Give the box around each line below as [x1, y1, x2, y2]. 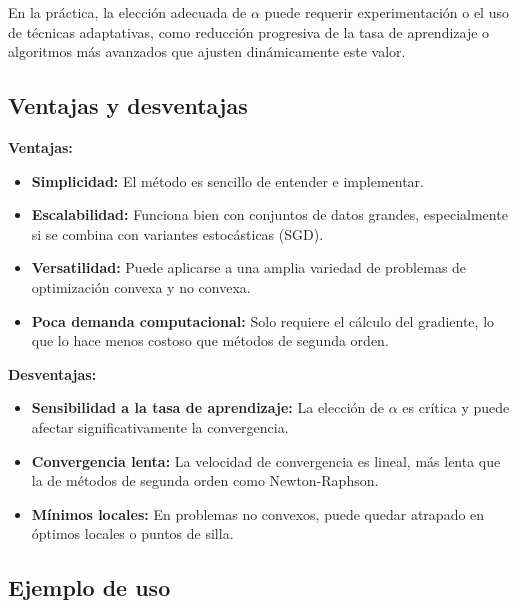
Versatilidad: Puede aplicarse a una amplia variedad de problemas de [31, 257, 467, 278]
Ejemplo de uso [8, 572, 171, 603]
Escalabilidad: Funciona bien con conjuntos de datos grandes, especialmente [31, 204, 508, 225]
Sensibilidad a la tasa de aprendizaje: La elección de [31, 397, 384, 418]
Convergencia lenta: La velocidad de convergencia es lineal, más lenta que [31, 450, 501, 471]
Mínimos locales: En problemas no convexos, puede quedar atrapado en [31, 503, 485, 524]
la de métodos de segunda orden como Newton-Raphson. [31, 470, 379, 491]
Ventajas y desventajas [8, 90, 248, 121]
